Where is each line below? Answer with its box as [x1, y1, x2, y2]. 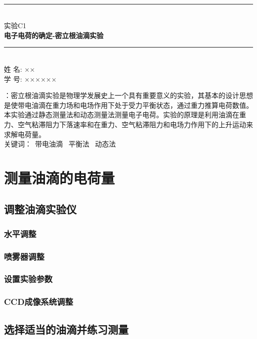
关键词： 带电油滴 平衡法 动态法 [4, 139, 116, 149]
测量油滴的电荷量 [4, 167, 115, 188]
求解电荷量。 [4, 129, 45, 139]
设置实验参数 [4, 273, 53, 285]
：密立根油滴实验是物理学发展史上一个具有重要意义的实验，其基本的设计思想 [4, 90, 253, 100]
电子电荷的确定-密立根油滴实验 [4, 30, 104, 40]
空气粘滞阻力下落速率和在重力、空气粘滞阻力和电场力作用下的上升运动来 [17, 119, 253, 129]
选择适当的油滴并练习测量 [4, 321, 128, 337]
